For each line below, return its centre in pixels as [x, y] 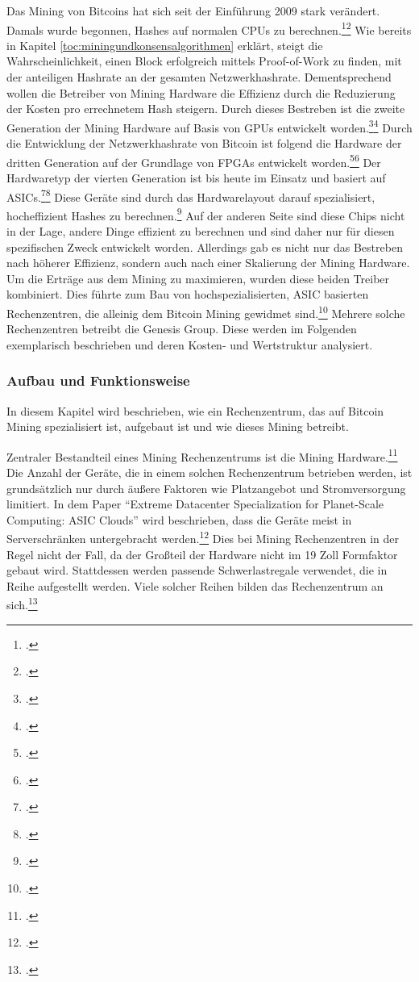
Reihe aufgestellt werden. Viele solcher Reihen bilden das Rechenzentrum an [195, 585]
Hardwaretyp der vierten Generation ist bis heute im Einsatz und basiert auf [196, 177]
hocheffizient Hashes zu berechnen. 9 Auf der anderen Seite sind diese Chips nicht [206, 214]
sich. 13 [22, 604]
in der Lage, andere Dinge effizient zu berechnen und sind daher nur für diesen [201, 231]
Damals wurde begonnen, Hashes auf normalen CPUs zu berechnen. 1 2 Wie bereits [209, 28]
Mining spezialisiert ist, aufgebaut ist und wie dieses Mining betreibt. [178, 426]
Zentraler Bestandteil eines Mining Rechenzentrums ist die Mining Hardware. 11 [202, 455]
